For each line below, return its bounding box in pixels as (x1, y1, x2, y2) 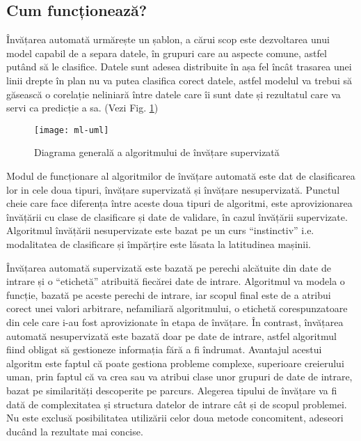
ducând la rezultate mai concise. (6, 424, 143, 438)
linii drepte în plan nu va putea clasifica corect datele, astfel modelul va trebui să (6, 72, 352, 87)
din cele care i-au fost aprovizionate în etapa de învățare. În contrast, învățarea (6, 314, 344, 329)
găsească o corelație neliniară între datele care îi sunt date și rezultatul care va (6, 86, 341, 101)
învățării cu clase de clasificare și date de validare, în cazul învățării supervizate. (6, 209, 348, 224)
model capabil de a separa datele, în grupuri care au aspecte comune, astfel (6, 45, 327, 60)
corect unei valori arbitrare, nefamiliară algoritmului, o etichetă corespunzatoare (6, 301, 348, 316)
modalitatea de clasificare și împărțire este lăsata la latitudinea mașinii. (6, 236, 311, 251)
